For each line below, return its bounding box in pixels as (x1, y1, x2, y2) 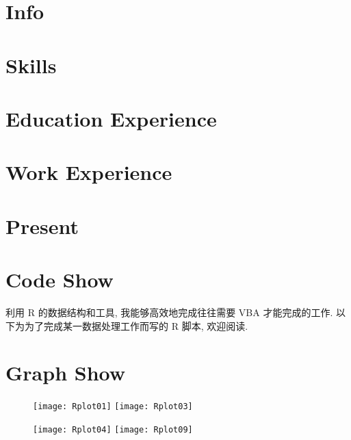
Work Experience (5, 158, 172, 186)
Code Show (5, 266, 114, 294)
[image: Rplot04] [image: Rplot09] (33, 424, 193, 435)
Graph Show (5, 359, 126, 387)
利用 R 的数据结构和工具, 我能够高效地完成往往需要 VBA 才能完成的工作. (5, 305, 333, 319)
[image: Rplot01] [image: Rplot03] (33, 402, 193, 412)
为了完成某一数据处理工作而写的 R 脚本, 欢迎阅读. (24, 318, 248, 333)
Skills (5, 51, 57, 79)
